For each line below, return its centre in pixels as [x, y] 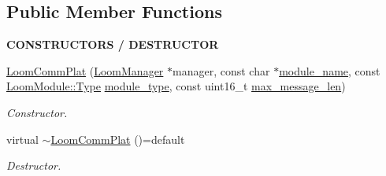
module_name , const [330, 70]
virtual [22, 139]
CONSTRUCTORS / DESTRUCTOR [113, 44]
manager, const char [221, 70]
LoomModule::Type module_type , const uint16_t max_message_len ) [176, 86]
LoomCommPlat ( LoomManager [85, 70]
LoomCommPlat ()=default [118, 139]
